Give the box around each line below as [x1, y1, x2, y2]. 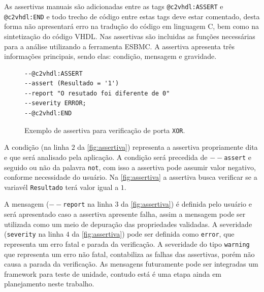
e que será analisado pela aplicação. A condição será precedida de [4, 151, 208, 162]
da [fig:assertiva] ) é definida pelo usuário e [121, 199, 252, 209]
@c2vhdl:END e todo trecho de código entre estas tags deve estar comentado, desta [4, 11, 260, 21]
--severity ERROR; [24, 100, 86, 107]
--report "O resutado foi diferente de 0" [24, 89, 170, 97]
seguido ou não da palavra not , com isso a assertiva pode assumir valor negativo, [4, 161, 256, 172]
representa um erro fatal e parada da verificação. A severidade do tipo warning [4, 238, 250, 249]
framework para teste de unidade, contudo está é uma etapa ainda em [4, 268, 222, 279]
